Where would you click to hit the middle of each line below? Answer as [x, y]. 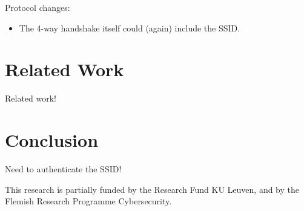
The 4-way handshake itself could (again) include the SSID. [130, 28]
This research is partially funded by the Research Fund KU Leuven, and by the [152, 189]
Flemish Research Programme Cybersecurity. [88, 201]
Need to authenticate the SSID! [63, 169]
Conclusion [52, 140]
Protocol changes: [38, 7]
